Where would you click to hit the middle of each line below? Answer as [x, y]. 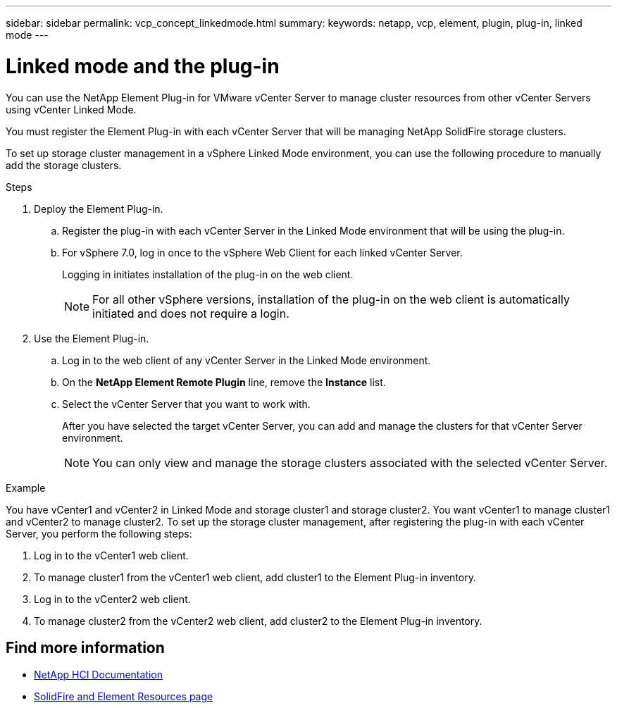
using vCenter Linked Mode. [71, 109]
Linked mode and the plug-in [143, 66]
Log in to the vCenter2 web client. [112, 599]
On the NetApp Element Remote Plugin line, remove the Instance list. [224, 382]
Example [26, 487]
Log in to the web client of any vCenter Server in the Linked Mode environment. [247, 360]
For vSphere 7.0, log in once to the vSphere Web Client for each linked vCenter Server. [262, 252]
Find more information [85, 647]
